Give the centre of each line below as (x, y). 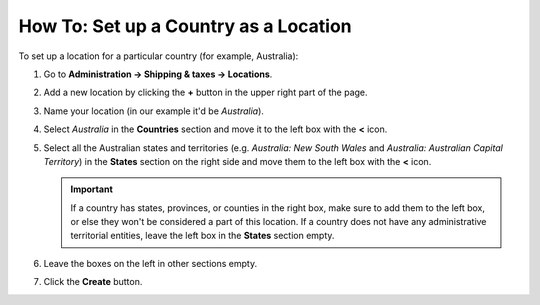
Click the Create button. (93, 282)
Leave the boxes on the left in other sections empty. (150, 263)
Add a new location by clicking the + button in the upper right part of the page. (206, 92)
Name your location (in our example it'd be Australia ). (154, 111)
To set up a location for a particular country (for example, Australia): (158, 56)
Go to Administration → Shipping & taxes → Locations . (158, 74)
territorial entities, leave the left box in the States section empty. (202, 236)
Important (92, 189)
